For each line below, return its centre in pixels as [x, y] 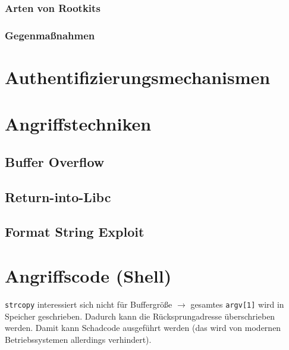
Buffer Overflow [55, 161]
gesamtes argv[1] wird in [237, 304]
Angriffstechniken [78, 124]
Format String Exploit [75, 232]
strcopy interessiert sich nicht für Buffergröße [89, 304]
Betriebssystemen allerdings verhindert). [78, 339]
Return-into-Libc [58, 196]
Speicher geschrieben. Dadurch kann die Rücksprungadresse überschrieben [140, 316]
